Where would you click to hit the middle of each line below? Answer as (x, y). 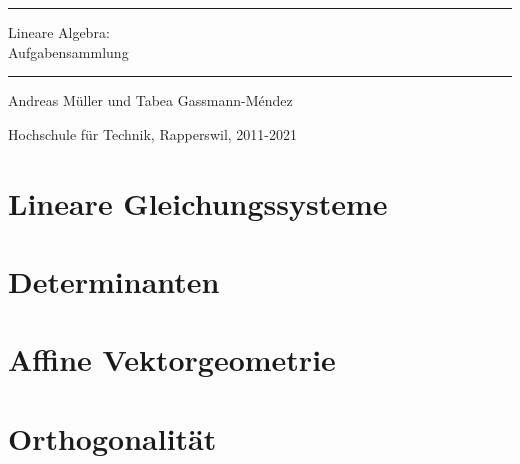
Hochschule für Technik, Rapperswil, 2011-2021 (152, 133)
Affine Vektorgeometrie (172, 359)
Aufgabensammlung (68, 51)
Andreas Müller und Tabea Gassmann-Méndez (150, 100)
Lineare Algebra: (59, 32)
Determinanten (114, 280)
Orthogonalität (112, 437)
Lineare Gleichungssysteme (198, 202)
